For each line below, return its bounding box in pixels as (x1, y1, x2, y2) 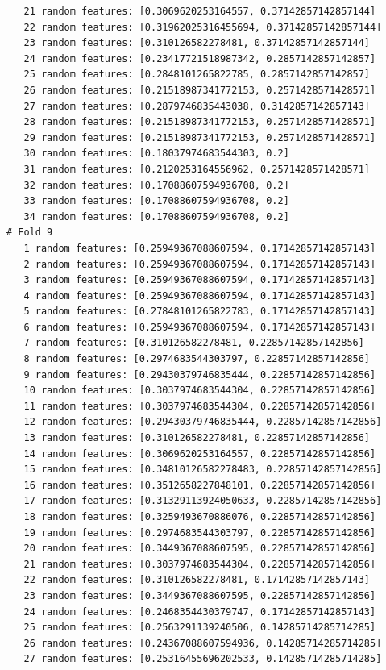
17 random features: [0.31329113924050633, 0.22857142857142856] (23, 495, 382, 507)
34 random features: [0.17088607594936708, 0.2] (23, 210, 289, 223)
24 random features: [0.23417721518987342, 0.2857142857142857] (23, 52, 376, 65)
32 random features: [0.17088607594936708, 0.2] (23, 179, 289, 191)
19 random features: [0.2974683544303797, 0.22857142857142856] (23, 526, 376, 539)
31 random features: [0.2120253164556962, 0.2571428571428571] (23, 163, 371, 175)
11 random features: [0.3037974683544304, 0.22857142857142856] (23, 400, 376, 412)
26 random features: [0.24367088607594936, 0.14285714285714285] (23, 637, 382, 649)
